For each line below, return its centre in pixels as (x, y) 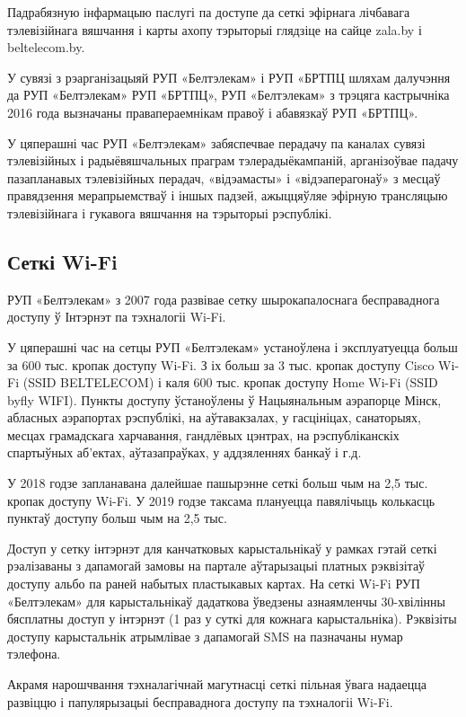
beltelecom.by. (46, 47)
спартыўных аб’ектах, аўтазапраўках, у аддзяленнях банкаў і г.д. (185, 452)
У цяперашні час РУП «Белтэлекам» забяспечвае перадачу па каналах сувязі (216, 142)
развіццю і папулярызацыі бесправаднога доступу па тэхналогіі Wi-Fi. (200, 701)
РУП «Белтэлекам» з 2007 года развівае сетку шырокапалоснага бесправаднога (224, 299)
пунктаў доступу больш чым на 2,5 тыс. (117, 518)
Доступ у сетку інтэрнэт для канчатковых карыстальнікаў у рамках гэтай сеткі (222, 548)
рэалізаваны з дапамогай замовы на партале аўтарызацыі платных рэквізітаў (216, 566)
